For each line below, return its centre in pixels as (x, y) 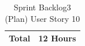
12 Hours (57, 38)
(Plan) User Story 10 (42, 18)
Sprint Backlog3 (42, 7)
